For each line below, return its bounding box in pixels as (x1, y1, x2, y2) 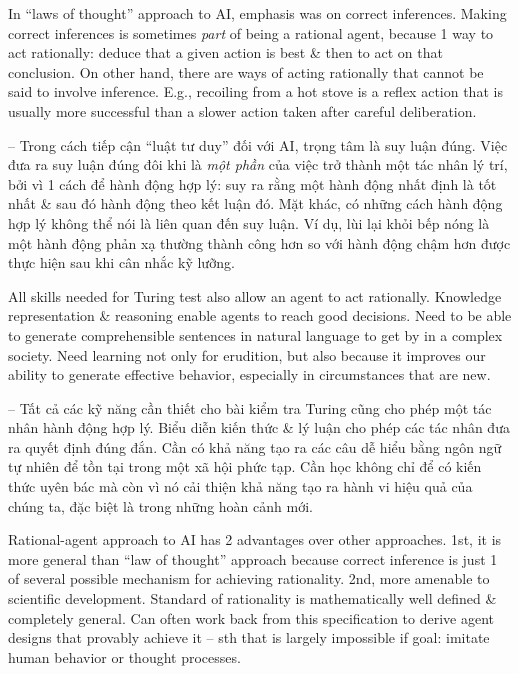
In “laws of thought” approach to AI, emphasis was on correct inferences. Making (8, 3, 507, 23)
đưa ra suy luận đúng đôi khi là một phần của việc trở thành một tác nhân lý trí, (8, 154, 508, 175)
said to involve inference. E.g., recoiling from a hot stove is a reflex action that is (8, 81, 503, 102)
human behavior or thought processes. (8, 646, 241, 667)
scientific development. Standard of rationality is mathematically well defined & (8, 588, 497, 609)
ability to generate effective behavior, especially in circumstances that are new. (8, 364, 491, 385)
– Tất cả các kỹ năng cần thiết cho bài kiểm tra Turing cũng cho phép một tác (8, 397, 492, 418)
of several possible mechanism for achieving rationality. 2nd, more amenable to (8, 568, 490, 589)
